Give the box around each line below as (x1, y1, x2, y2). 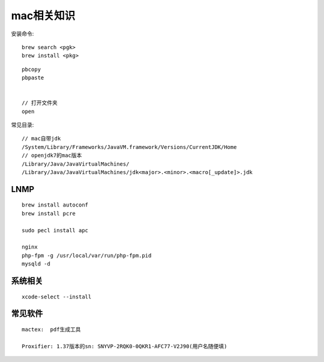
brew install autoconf (22, 202, 89, 208)
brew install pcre (22, 210, 76, 217)
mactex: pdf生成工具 (22, 326, 81, 333)
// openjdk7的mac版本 (22, 152, 82, 159)
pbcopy (22, 66, 41, 73)
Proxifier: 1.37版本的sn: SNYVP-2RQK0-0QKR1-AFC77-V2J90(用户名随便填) (22, 343, 227, 349)
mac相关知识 (11, 9, 76, 22)
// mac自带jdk (22, 135, 61, 142)
